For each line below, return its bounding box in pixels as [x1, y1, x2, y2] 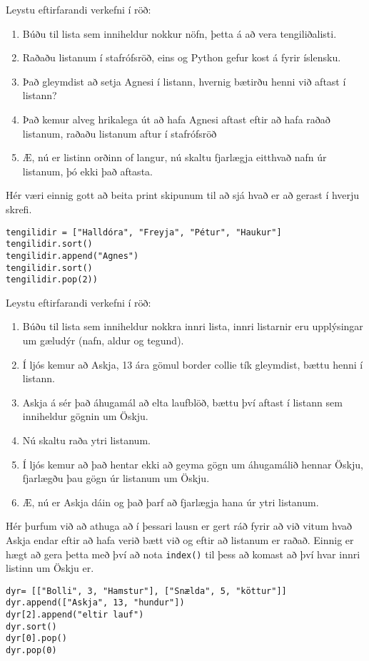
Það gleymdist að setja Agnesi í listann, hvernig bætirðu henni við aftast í [22, 73, 346, 88]
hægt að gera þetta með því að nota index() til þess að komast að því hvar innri [6, 546, 360, 561]
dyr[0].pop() [6, 633, 67, 644]
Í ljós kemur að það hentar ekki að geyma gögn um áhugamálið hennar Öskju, [22, 456, 363, 471]
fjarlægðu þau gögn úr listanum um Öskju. [22, 471, 210, 486]
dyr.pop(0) [6, 645, 57, 656]
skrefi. [6, 201, 32, 216]
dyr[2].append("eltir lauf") [6, 610, 144, 620]
